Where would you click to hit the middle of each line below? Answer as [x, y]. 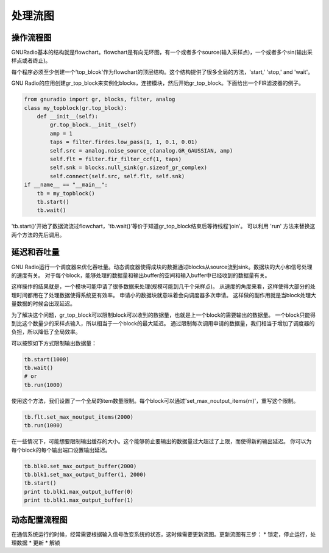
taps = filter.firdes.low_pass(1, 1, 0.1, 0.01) [124, 142]
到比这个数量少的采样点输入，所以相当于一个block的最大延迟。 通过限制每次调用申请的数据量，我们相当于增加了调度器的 [163, 323]
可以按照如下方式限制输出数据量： [54, 343]
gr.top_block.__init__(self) [93, 125]
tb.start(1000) [47, 359]
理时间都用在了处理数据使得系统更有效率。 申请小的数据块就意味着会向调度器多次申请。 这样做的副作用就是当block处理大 [164, 295]
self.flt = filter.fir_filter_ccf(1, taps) [116, 159]
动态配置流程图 [39, 520]
